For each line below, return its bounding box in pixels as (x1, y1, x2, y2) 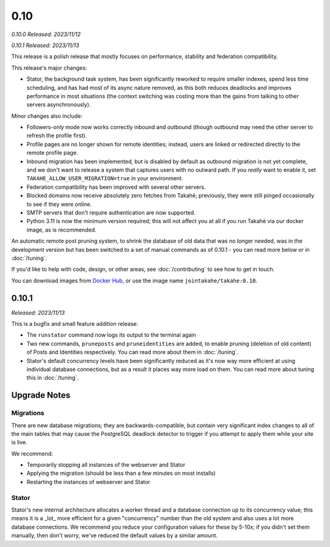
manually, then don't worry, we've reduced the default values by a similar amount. (11, 532, 218, 539)
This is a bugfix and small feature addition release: (11, 320, 139, 327)
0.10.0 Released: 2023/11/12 (11, 31, 81, 38)
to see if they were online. (26, 200, 92, 208)
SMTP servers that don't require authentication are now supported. (26, 208, 196, 216)
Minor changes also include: (11, 112, 82, 119)
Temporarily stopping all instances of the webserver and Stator (26, 461, 186, 469)
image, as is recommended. (26, 226, 97, 233)
